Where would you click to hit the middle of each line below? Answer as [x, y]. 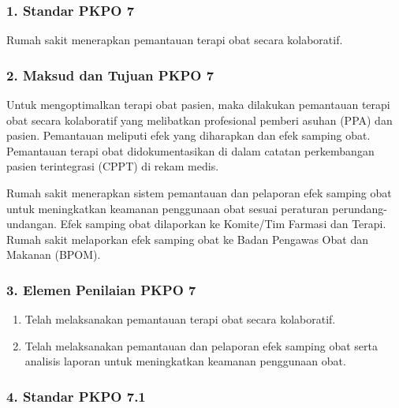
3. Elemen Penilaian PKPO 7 [101, 289]
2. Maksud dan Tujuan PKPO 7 [110, 75]
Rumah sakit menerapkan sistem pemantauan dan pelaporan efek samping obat [199, 193]
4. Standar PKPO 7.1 [76, 396]
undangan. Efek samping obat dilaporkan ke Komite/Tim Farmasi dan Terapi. [196, 224]
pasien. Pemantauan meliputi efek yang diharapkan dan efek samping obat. [188, 135]
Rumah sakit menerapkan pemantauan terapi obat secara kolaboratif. [175, 40]
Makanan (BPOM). [54, 255]
